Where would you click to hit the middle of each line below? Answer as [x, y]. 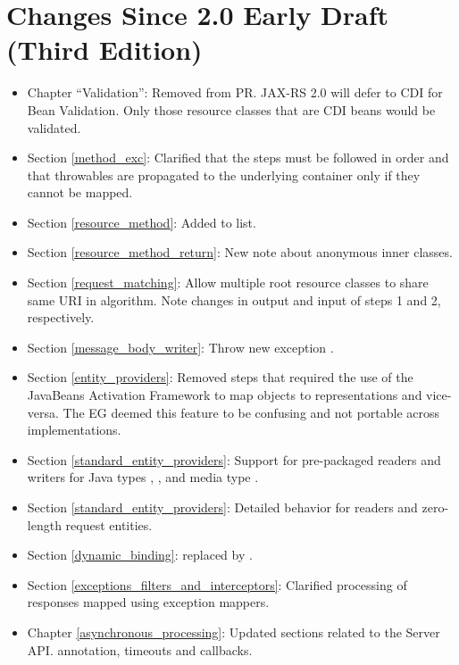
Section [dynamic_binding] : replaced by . [140, 555]
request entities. [109, 524]
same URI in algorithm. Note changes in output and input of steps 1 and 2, [234, 299]
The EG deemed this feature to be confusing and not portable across [251, 412]
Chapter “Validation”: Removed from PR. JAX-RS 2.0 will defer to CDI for [235, 92]
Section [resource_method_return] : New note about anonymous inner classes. [240, 252]
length [44, 524]
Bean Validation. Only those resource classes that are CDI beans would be [231, 109]
